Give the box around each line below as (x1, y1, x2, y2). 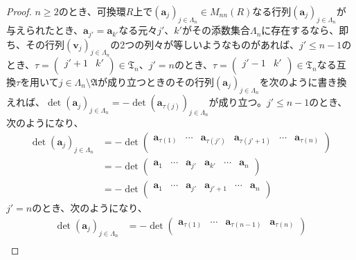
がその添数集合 (181, 23, 250, 37)
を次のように (259, 74, 318, 89)
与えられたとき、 (6, 23, 84, 37)
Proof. (6, 4, 32, 18)
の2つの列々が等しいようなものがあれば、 (110, 37, 299, 51)
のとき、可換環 (58, 4, 126, 18)
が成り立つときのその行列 (98, 74, 215, 89)
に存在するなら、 (261, 23, 339, 37)
